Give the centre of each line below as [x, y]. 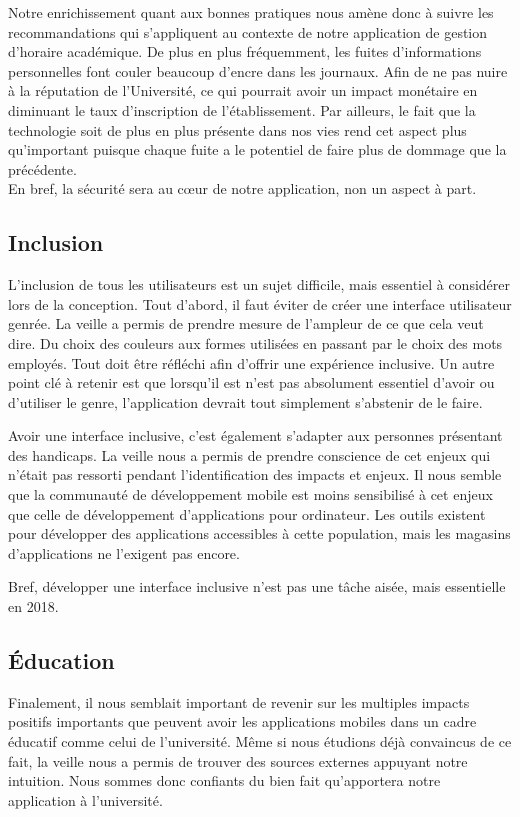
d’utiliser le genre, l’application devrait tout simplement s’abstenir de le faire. [245, 401]
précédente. [42, 168]
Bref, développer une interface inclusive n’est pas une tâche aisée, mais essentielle [257, 586]
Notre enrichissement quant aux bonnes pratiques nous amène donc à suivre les [251, 12]
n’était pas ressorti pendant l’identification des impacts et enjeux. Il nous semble [255, 474]
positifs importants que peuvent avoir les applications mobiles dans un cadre [242, 721]
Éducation [61, 660]
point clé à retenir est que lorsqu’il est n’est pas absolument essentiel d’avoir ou [251, 382]
